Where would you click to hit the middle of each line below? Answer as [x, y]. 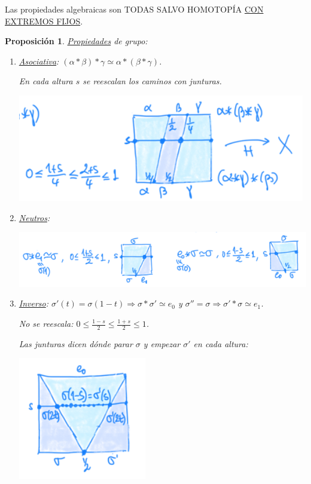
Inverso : [34, 303]
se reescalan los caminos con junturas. [152, 81]
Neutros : [34, 217]
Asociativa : [39, 61]
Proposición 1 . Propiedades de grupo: [76, 41]
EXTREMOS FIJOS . [44, 21]
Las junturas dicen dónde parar [76, 343]
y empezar [162, 343]
